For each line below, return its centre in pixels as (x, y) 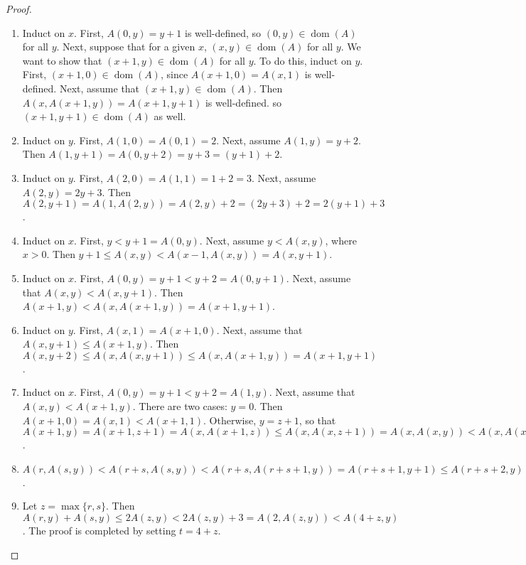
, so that (317, 420)
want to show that (62, 60)
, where (341, 240)
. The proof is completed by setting (99, 531)
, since (174, 74)
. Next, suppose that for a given (126, 47)
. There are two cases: (180, 406)
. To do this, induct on (302, 60)
